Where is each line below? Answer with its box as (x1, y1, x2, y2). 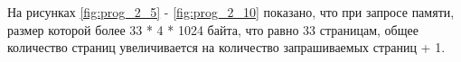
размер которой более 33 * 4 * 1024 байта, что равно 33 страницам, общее (7, 20, 419, 39)
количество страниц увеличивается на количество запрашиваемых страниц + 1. (7, 38, 446, 57)
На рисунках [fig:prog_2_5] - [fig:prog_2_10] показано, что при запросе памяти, (7, 3, 455, 21)
